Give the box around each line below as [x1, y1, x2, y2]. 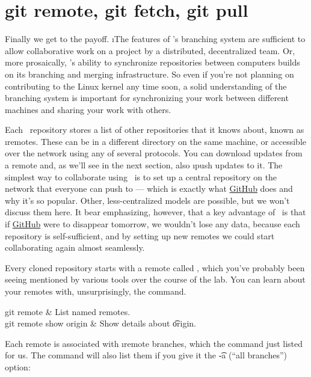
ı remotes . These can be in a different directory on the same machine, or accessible [5, 135, 307, 147]
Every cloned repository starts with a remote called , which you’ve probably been [5, 261, 305, 274]
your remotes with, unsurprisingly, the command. [5, 285, 186, 297]
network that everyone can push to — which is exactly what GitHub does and [5, 182, 293, 195]
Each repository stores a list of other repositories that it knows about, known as [5, 123, 304, 136]
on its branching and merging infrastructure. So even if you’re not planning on [5, 67, 294, 80]
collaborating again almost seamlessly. [5, 241, 145, 254]
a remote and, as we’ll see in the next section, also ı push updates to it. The [5, 159, 283, 171]
